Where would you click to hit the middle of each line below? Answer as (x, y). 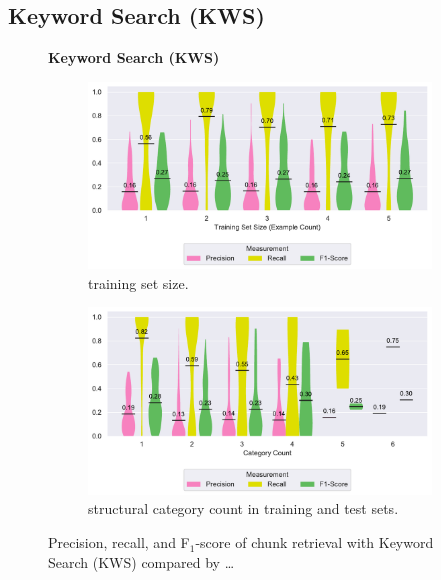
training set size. (138, 282)
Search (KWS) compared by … (141, 561)
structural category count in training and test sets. (243, 508)
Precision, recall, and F (119, 542)
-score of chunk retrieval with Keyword (314, 542)
